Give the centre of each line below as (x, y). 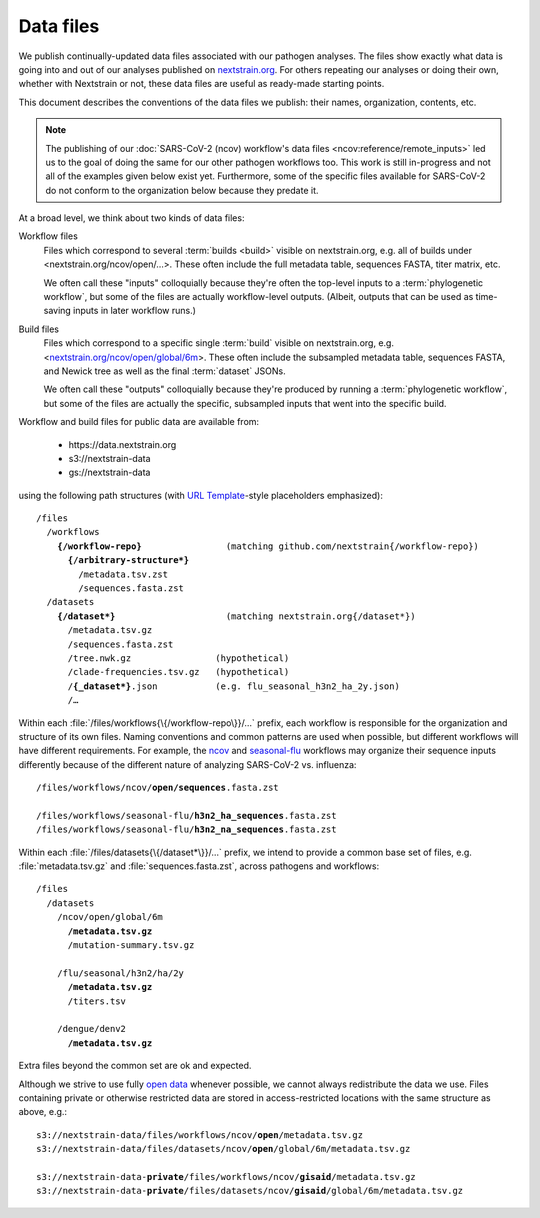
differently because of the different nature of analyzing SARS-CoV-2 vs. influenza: (187, 764)
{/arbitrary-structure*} (128, 560)
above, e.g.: (43, 1112)
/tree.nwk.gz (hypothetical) (178, 658)
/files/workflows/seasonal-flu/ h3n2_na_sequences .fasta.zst (186, 829)
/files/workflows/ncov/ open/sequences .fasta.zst (157, 788)
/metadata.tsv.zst (123, 574)
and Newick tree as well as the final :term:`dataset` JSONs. (165, 371)
